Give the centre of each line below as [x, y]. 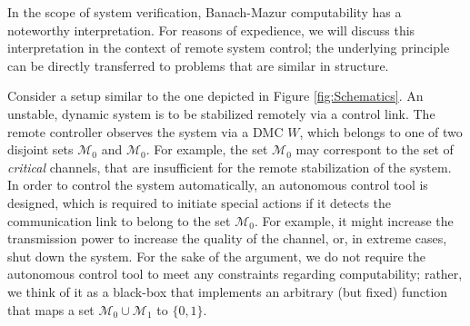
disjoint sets [40, 149]
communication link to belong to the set [119, 220]
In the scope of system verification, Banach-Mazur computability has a [205, 12]
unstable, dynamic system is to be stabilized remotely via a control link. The [221, 113]
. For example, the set [207, 149]
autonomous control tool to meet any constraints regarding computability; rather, [235, 274]
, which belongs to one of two [381, 131]
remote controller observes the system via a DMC [145, 131]
